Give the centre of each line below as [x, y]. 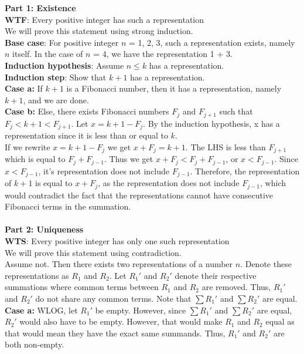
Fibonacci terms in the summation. [68, 206]
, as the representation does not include [169, 183]
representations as [37, 275]
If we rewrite [28, 146]
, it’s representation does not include [104, 171]
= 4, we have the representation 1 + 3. [163, 54]
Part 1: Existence [40, 8]
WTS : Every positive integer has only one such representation [117, 241]
